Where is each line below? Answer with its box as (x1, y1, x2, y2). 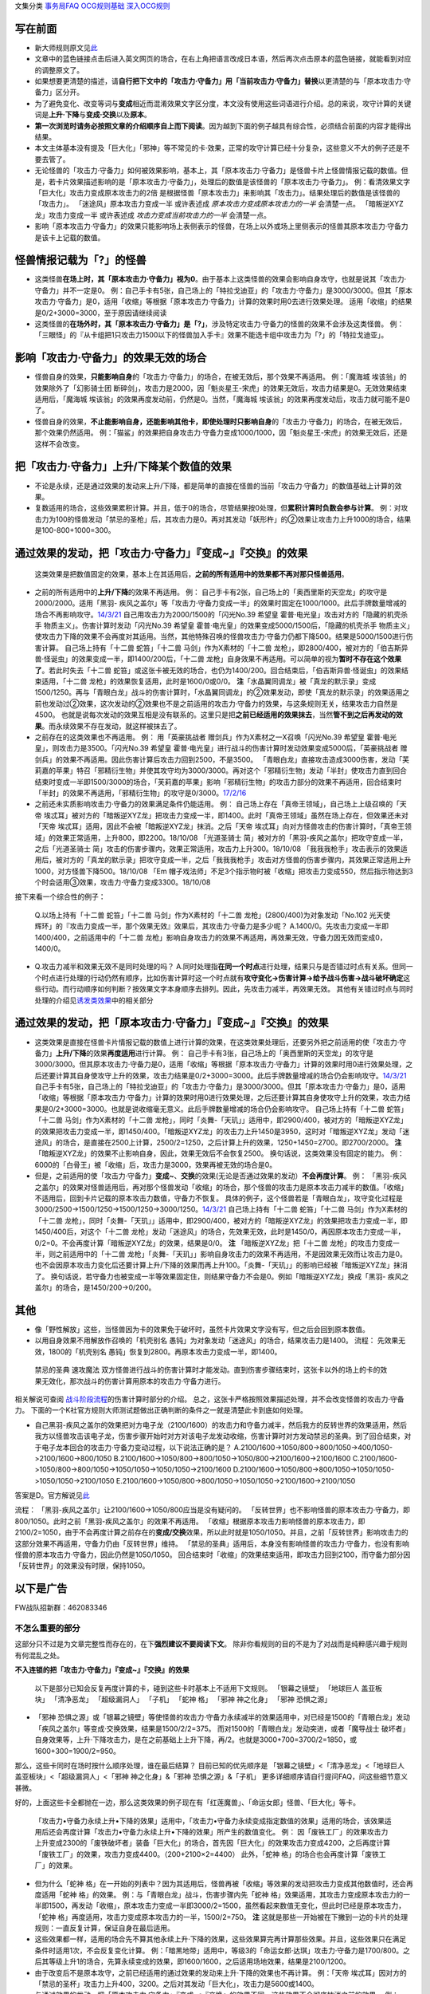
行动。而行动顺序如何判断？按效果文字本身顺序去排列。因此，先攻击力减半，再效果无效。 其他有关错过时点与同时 (41, 984, 413, 994)
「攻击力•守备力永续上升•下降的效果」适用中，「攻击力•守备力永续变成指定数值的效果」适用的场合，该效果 (34, 1815, 385, 1826)
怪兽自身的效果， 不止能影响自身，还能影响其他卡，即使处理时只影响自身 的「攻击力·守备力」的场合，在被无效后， (34, 416, 407, 426)
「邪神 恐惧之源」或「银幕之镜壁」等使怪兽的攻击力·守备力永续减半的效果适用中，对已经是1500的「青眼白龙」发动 (34, 1712, 410, 1722)
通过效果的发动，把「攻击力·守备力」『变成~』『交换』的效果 (14, 546, 308, 560)
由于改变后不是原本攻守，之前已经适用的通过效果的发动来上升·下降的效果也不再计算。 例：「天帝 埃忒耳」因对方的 (34, 1968, 407, 1977)
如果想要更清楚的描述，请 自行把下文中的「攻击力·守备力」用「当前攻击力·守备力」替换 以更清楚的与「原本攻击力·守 (34, 77, 412, 86)
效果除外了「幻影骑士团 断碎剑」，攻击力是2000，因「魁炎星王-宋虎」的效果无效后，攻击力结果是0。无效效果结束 (34, 383, 408, 392)
